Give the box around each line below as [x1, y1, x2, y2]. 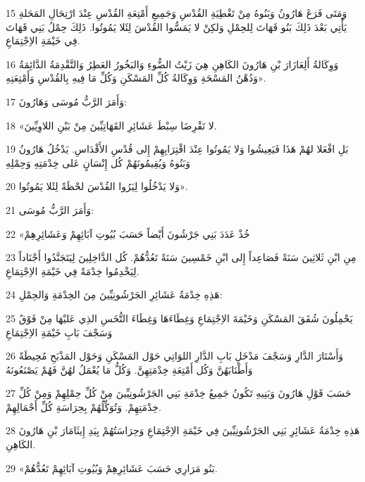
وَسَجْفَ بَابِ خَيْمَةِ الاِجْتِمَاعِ [6, 324, 113, 339]
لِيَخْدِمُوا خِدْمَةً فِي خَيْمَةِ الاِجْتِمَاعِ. [6, 263, 140, 278]
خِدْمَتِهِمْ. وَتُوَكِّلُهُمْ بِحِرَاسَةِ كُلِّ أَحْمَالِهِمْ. [6, 399, 161, 414]
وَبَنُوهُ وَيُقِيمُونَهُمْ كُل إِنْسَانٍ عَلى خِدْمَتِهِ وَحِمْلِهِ [6, 155, 191, 170]
